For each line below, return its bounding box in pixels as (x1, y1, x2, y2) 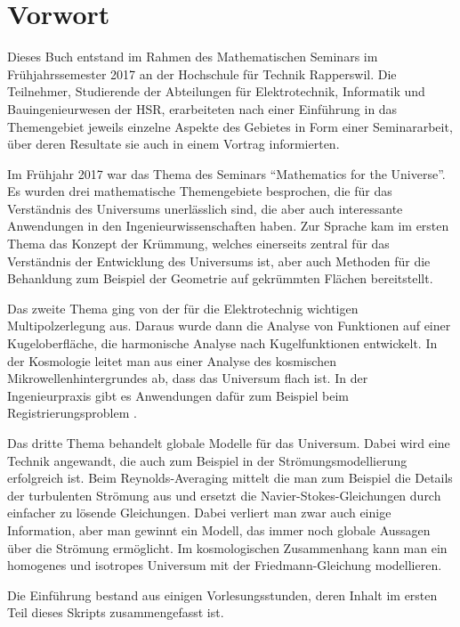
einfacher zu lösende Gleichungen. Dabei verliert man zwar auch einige (7, 503, 391, 522)
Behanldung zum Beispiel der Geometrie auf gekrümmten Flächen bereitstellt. (7, 269, 433, 288)
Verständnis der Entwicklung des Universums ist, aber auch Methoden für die (7, 251, 431, 270)
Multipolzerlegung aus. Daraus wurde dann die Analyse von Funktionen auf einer (7, 316, 451, 335)
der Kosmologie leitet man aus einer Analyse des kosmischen (7, 351, 336, 370)
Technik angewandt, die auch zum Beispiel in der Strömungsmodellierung (7, 451, 408, 469)
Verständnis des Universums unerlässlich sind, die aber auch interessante (7, 199, 403, 217)
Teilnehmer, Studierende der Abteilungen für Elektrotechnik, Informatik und (7, 82, 425, 101)
